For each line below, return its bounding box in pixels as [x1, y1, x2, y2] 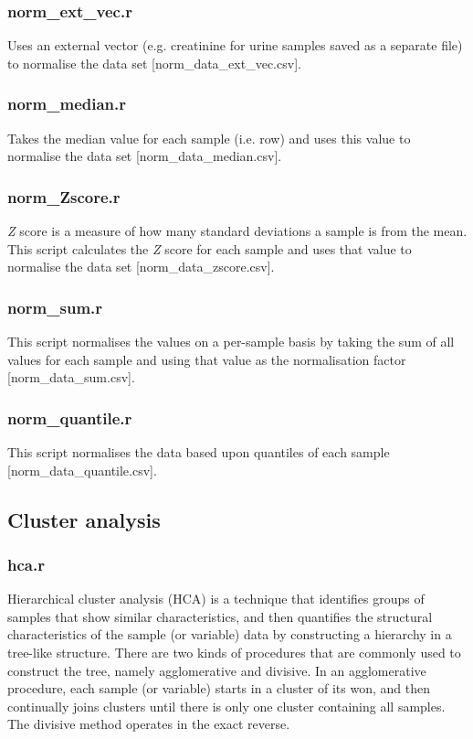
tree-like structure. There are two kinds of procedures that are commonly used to [7, 643, 461, 661]
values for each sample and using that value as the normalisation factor [7, 349, 406, 369]
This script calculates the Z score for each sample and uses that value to [7, 239, 412, 258]
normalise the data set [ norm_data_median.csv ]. [7, 146, 282, 166]
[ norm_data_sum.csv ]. [7, 368, 135, 387]
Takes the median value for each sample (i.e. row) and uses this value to [7, 128, 411, 147]
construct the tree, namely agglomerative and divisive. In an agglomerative [7, 660, 426, 680]
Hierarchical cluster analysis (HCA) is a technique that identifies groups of [7, 589, 425, 608]
